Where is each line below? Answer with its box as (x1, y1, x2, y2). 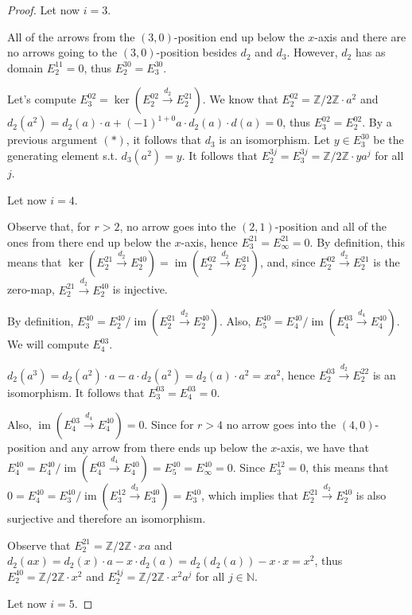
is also (356, 487, 387, 504)
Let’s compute (7, 91, 76, 107)
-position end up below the (173, 28, 305, 45)
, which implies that (201, 487, 298, 504)
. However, (286, 44, 338, 60)
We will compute (7, 336, 89, 352)
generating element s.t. (7, 146, 118, 163)
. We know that (202, 91, 278, 107)
